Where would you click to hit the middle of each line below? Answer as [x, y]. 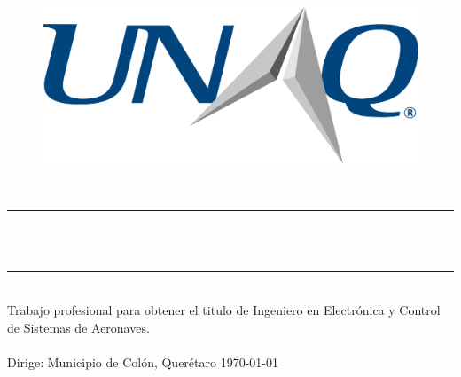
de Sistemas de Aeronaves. [78, 327]
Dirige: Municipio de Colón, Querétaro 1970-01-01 [143, 361]
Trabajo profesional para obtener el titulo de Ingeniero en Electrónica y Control [224, 310]
